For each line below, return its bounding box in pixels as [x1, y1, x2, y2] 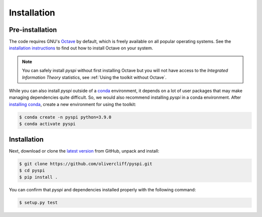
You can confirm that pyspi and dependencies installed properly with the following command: [9, 187, 196, 193]
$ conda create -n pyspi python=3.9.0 [19, 114, 112, 120]
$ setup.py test [19, 200, 58, 205]
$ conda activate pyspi [19, 121, 76, 127]
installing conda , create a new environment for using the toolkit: [9, 101, 136, 107]
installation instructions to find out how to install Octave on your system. [9, 45, 153, 51]
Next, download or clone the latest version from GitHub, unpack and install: [9, 148, 160, 154]
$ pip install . [19, 174, 58, 180]
